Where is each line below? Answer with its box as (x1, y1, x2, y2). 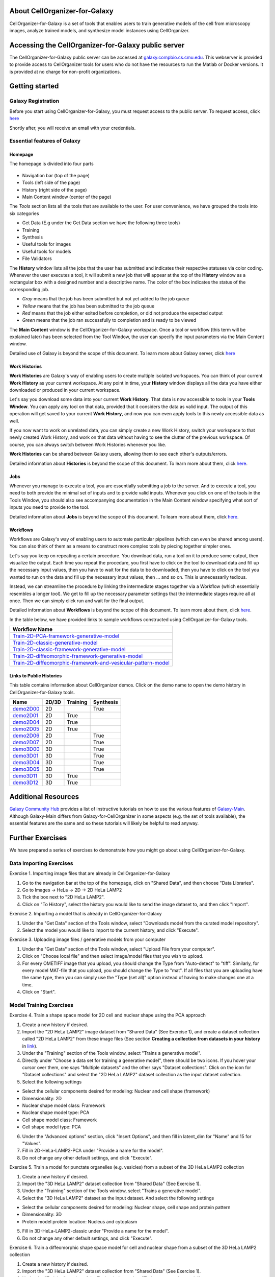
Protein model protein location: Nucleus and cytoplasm (22, 1218, 137, 1224)
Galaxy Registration (9, 98, 60, 105)
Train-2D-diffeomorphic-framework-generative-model (12, 653, 143, 660)
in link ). (22, 1043, 38, 1049)
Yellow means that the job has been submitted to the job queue (22, 303, 155, 309)
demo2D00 (12, 705, 40, 712)
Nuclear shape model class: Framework (22, 1102, 105, 1108)
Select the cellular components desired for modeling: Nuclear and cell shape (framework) (22, 1088, 210, 1094)
